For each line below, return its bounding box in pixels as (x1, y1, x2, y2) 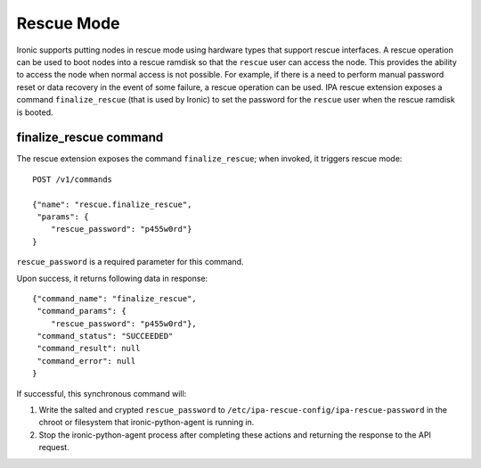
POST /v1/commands (32, 174, 113, 185)
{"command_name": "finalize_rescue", (32, 293, 198, 303)
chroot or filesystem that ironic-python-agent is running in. (38, 417, 255, 428)
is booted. (16, 107, 53, 118)
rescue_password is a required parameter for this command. (16, 257, 244, 267)
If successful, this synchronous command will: (16, 388, 187, 398)
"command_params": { (37, 306, 126, 316)
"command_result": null (37, 343, 141, 354)
